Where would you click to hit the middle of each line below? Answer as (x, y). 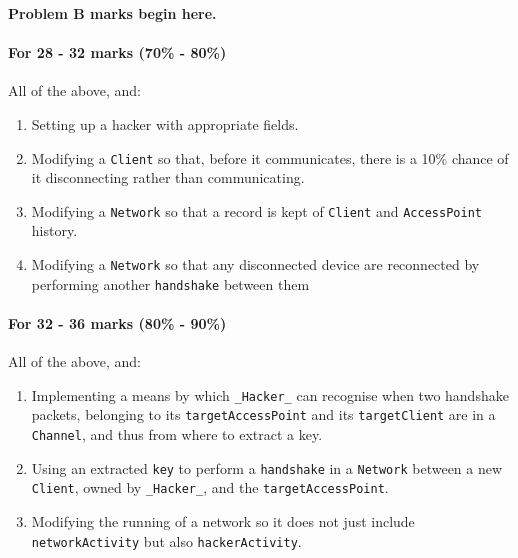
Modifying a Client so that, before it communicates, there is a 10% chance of (270, 157)
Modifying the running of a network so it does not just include (223, 521)
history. (54, 230)
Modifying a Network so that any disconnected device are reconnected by (255, 264)
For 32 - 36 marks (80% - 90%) (117, 322)
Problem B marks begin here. (112, 13)
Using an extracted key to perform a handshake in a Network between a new (267, 467)
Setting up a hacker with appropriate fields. (165, 123)
